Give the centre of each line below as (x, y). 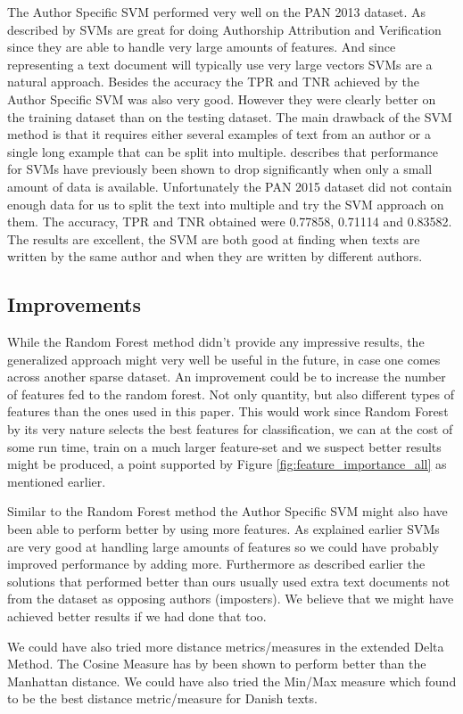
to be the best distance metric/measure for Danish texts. (162, 698)
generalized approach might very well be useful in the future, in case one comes (224, 359)
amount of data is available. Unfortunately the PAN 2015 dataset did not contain (230, 186)
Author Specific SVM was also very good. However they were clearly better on (222, 98)
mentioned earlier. (57, 481)
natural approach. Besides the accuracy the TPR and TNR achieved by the (213, 82)
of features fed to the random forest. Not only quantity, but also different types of (231, 394)
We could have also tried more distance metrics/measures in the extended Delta (226, 646)
